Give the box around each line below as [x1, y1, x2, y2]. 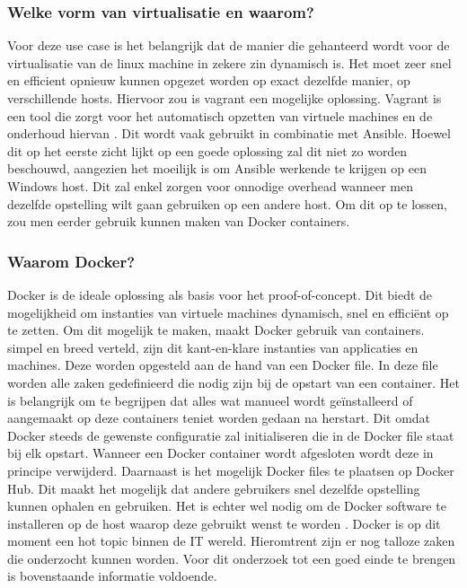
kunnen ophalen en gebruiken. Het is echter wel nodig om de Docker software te [7, 496, 446, 515]
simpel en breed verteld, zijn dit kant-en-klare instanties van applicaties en [7, 338, 419, 356]
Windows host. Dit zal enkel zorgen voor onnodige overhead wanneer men [7, 176, 413, 195]
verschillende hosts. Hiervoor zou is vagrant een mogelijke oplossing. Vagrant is [7, 89, 442, 107]
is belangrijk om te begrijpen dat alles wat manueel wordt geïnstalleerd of [7, 391, 413, 409]
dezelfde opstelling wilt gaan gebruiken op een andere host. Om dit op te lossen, [7, 194, 447, 213]
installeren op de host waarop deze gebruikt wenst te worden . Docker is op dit [7, 513, 441, 532]
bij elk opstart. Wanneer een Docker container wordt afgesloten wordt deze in [7, 443, 434, 462]
